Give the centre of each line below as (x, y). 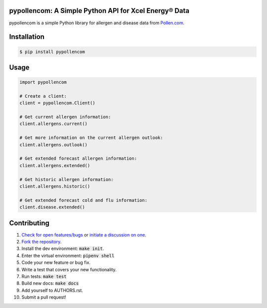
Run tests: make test (44, 276)
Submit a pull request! (44, 297)
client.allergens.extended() (55, 165)
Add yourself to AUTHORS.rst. (52, 290)
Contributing (29, 223)
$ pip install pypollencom (52, 52)
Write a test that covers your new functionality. (69, 269)
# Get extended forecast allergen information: (78, 158)
